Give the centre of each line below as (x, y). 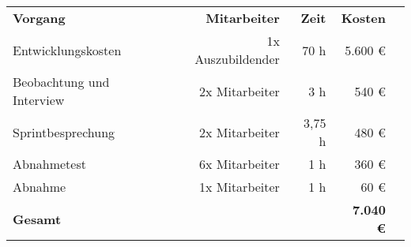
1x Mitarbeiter (239, 187)
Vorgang (39, 18)
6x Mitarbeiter (239, 164)
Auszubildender (237, 59)
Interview (39, 100)
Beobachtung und (61, 82)
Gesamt (37, 219)
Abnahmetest (49, 164)
